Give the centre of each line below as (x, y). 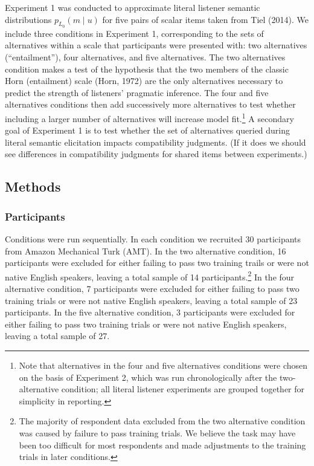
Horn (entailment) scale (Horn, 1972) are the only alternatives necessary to (144, 81)
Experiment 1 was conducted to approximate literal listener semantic (133, 7)
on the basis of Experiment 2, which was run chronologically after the (148, 377)
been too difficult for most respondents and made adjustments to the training (162, 445)
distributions (28, 19)
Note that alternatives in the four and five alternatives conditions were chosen (163, 365)
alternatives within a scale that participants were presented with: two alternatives (156, 45)
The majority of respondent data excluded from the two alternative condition (162, 421)
